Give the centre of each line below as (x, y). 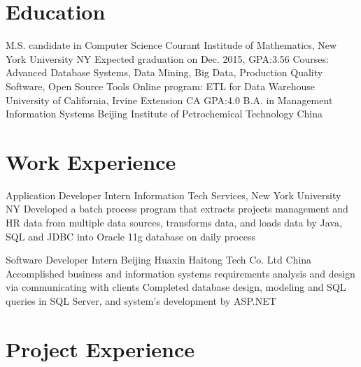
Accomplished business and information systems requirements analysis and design (180, 273)
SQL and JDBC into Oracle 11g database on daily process (130, 236)
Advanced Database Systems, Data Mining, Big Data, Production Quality (164, 72)
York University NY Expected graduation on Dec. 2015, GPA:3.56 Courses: (167, 58)
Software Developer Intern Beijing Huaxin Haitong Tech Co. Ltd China (159, 260)
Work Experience (91, 161)
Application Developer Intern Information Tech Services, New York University (174, 195)
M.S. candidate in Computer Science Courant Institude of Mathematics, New (171, 45)
